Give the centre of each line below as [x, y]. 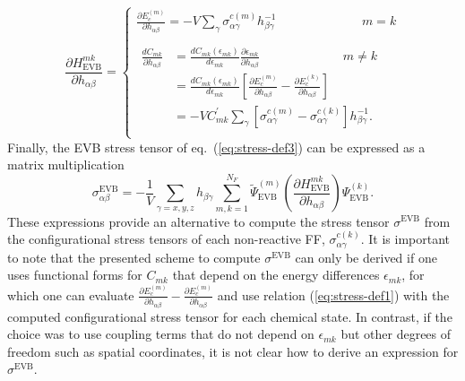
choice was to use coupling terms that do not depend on [161, 334]
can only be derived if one [366, 257]
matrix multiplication [66, 165]
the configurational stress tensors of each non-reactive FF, [166, 239]
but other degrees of [396, 334]
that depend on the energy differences [276, 275]
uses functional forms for [75, 275]
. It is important [405, 239]
